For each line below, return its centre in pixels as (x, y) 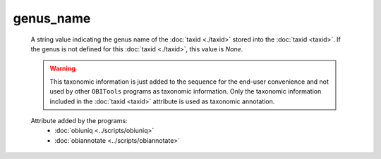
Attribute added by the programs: (79, 120)
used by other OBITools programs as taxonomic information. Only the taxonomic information (186, 91)
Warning (62, 69)
